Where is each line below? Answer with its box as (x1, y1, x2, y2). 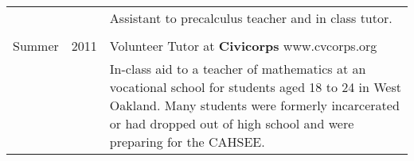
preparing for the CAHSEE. (109, 132, 265, 151)
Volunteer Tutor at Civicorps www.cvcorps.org (109, 36, 377, 55)
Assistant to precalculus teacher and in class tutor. (109, 9, 393, 27)
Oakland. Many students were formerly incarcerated (109, 96, 400, 114)
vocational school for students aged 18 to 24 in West (109, 78, 402, 96)
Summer (13, 36, 59, 55)
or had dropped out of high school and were (109, 114, 354, 132)
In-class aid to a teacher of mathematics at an (109, 59, 366, 78)
